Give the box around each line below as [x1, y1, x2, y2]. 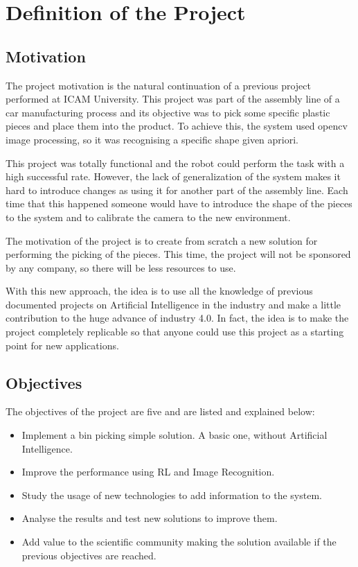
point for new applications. [6, 338, 119, 352]
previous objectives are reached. [21, 548, 156, 562]
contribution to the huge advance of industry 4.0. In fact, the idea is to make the [6, 311, 349, 325]
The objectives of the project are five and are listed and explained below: [6, 404, 315, 419]
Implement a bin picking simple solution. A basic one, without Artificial [21, 428, 328, 442]
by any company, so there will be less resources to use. [6, 260, 236, 274]
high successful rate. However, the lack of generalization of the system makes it [6, 169, 341, 184]
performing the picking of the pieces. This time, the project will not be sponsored [6, 247, 351, 261]
